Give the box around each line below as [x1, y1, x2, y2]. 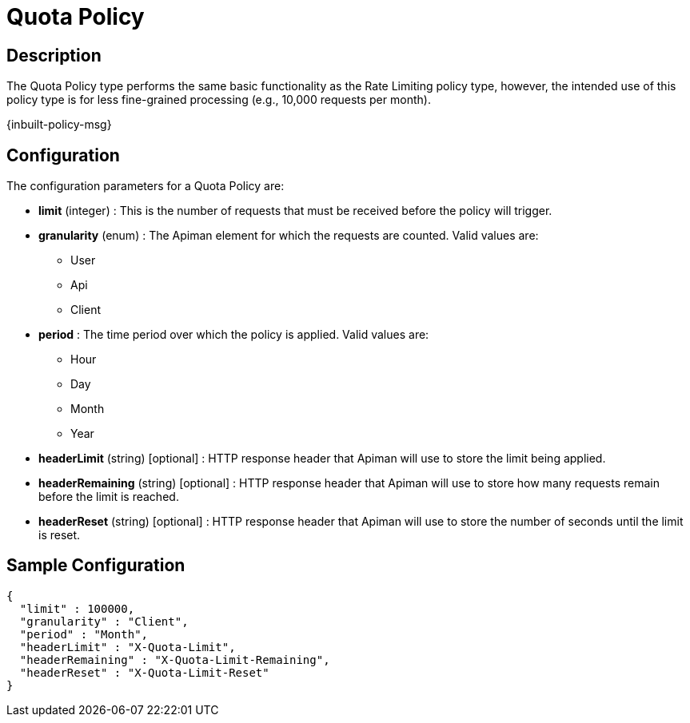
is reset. [38, 528, 81, 542]
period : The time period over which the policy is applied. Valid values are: [38, 328, 429, 342]
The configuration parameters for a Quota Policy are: [6, 179, 285, 193]
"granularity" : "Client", [19, 614, 189, 628]
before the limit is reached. [38, 490, 179, 504]
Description [6, 45, 102, 66]
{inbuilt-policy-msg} [6, 117, 112, 132]
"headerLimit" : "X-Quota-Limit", [19, 640, 236, 653]
